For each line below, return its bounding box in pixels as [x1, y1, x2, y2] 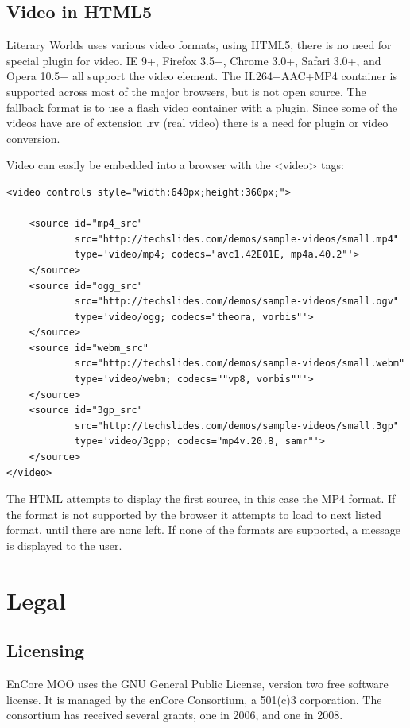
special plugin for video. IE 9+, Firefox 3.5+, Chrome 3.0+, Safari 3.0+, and [6, 52, 381, 68]
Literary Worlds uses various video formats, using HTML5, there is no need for [6, 37, 392, 53]
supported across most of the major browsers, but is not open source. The [6, 83, 366, 99]
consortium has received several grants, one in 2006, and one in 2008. [6, 707, 343, 723]
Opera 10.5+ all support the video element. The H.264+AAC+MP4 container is [6, 68, 398, 84]
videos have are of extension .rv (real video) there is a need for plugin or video [6, 114, 389, 131]
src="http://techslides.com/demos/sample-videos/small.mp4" [74, 233, 399, 245]
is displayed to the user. [6, 537, 122, 554]
